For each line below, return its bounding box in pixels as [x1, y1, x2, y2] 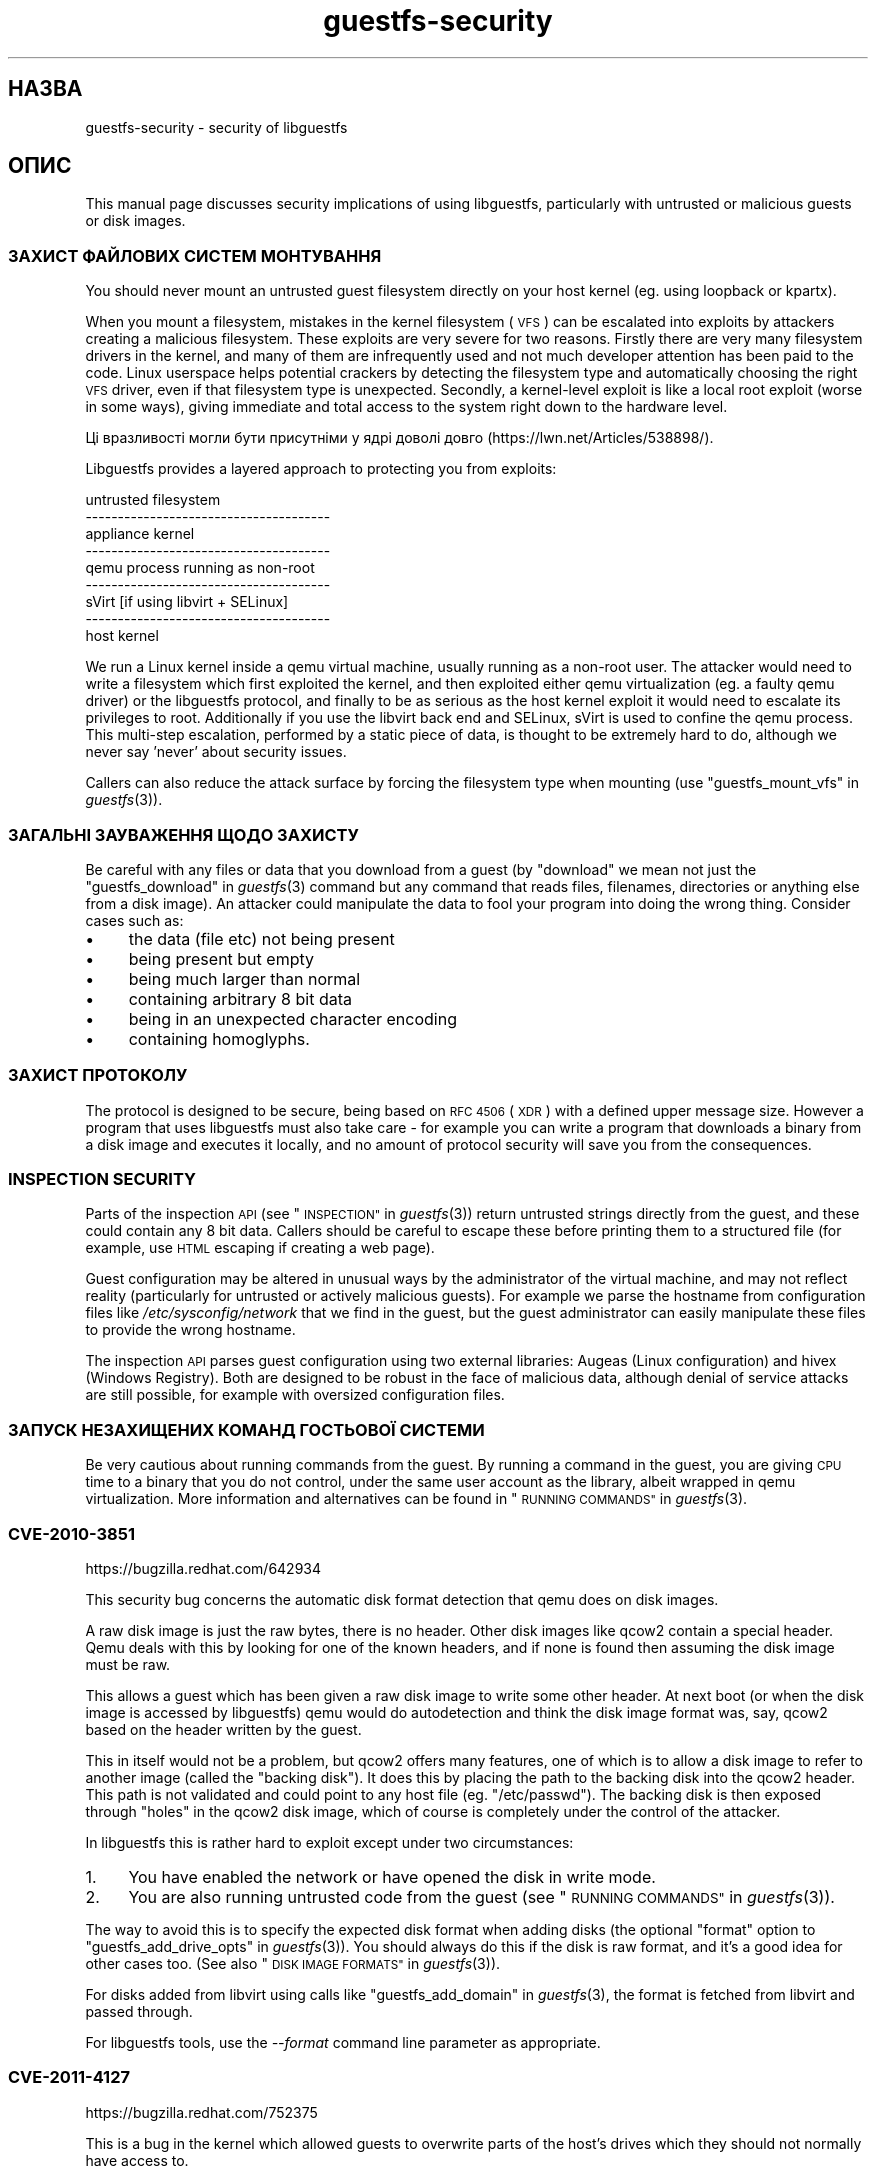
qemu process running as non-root [85, 559, 315, 577]
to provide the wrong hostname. [85, 1321, 296, 1339]
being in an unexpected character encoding [128, 1008, 457, 1029]
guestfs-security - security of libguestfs [85, 118, 348, 136]
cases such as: [85, 911, 184, 929]
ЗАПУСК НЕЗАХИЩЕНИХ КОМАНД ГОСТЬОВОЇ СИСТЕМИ [8, 1419, 485, 1440]
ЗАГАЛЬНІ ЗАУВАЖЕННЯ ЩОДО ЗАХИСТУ [8, 824, 359, 845]
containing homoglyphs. [128, 1028, 310, 1049]
